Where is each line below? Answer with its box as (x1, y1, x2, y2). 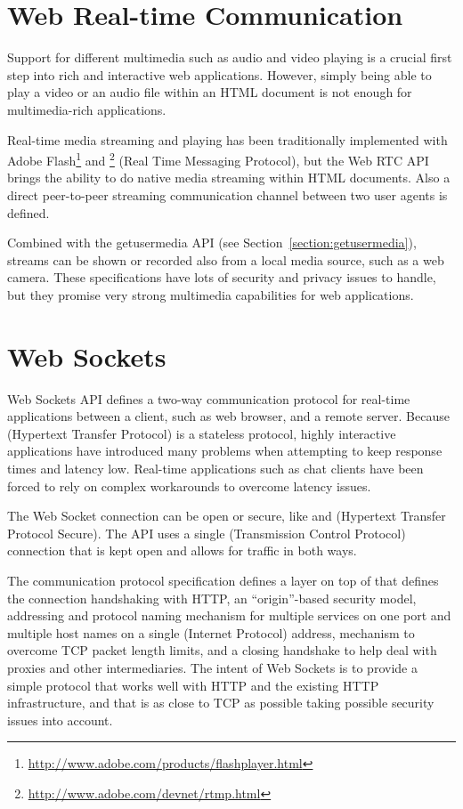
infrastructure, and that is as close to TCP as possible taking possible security (7, 693, 435, 712)
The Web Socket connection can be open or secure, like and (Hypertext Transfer (7, 506, 446, 525)
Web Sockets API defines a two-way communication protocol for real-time (7, 389, 410, 408)
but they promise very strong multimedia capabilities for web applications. (7, 285, 414, 303)
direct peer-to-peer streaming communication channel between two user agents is (7, 185, 448, 204)
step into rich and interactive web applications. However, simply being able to (7, 65, 432, 84)
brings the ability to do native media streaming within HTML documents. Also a (7, 168, 451, 187)
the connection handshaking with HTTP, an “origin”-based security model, (7, 588, 417, 607)
